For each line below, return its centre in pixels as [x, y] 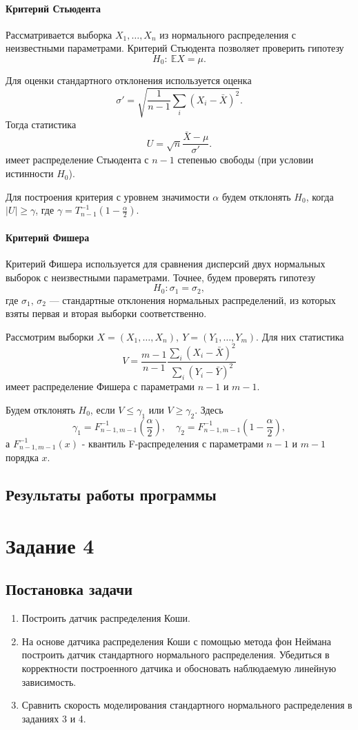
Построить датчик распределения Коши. [106, 618]
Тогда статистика [41, 124]
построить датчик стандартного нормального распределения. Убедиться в [176, 655]
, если [102, 409]
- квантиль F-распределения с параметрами [172, 443]
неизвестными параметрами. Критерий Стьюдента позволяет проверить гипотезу [175, 48]
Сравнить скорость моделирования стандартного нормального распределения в [187, 705]
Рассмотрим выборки [50, 336]
